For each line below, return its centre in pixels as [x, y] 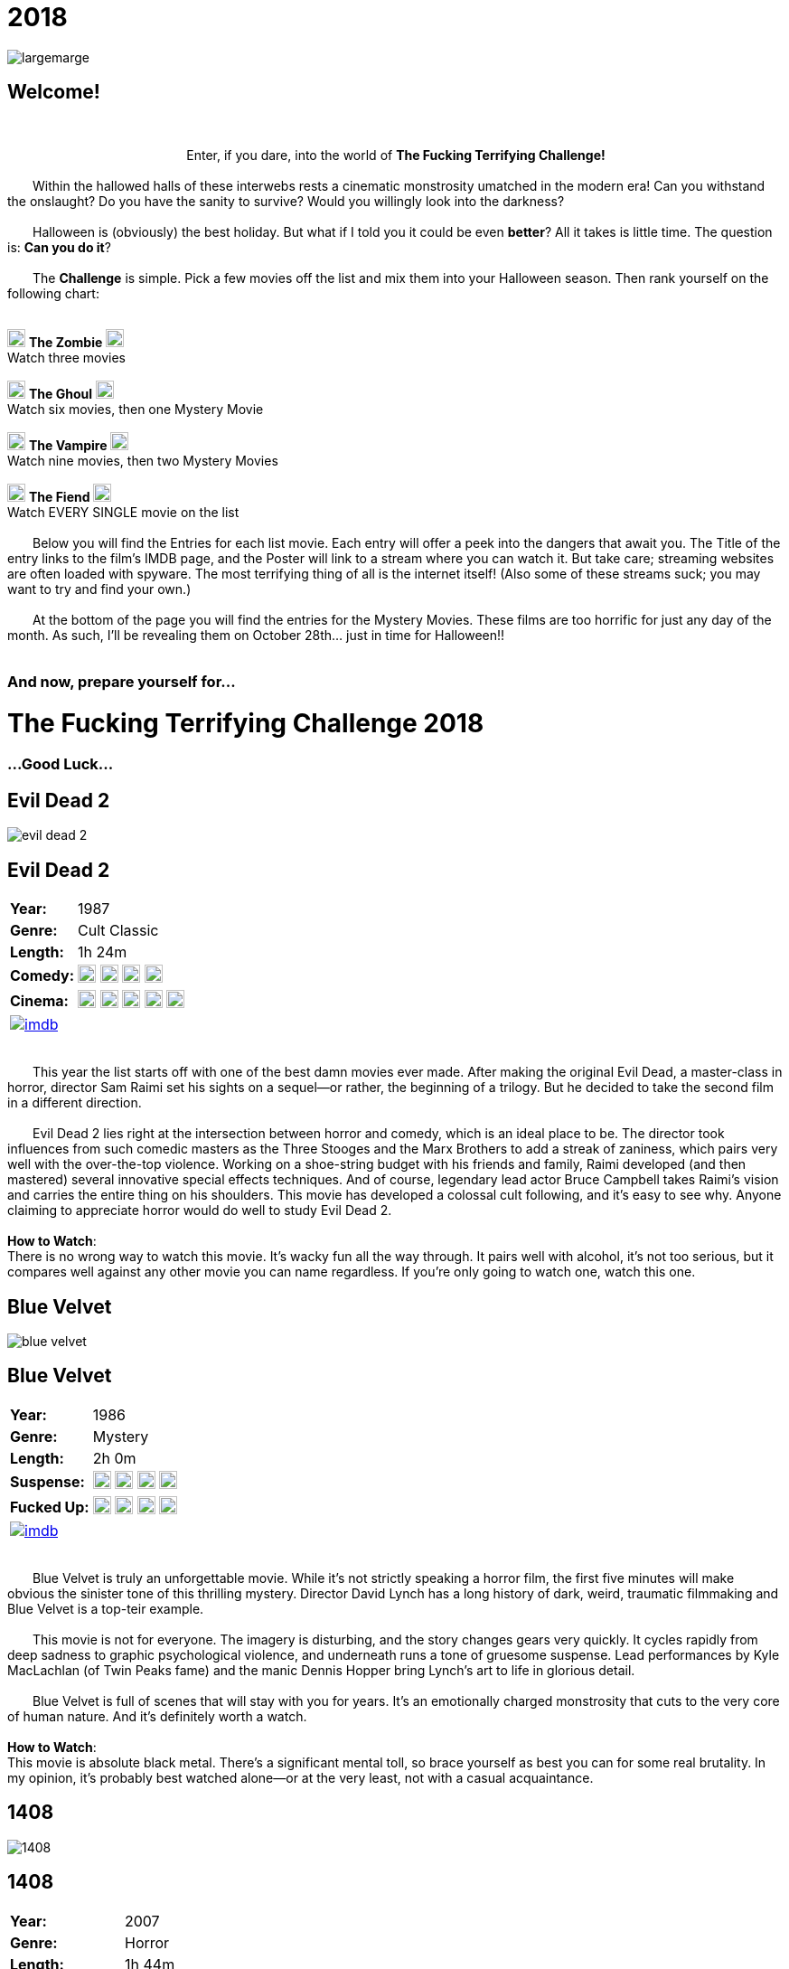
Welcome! [54, 92]
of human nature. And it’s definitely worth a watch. [157, 1716]
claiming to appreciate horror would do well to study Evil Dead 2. [200, 1211]
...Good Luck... [61, 764]
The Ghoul [60, 393]
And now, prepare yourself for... [122, 681]
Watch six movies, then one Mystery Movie [136, 409]
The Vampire [68, 445]
